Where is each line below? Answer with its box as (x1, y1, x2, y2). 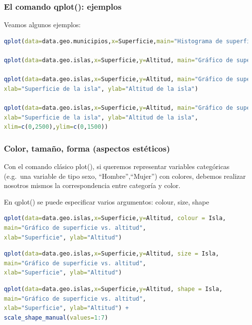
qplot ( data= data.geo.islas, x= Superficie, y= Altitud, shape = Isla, (4, 285, 223, 292)
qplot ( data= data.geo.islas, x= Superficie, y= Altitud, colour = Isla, (4, 215, 226, 222)
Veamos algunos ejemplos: (4, 19, 81, 30)
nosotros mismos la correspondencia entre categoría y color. (4, 180, 181, 190)
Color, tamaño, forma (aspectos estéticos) (4, 142, 170, 154)
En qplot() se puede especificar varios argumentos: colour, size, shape (4, 196, 209, 206)
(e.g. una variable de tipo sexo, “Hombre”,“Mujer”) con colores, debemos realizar (4, 171, 246, 181)
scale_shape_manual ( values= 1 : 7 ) (4, 314, 108, 321)
